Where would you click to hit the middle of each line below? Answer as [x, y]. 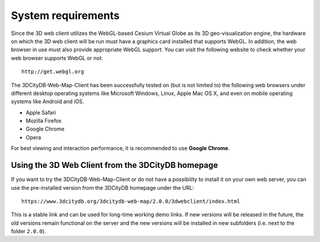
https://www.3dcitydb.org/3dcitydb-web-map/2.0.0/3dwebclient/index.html [131, 201]
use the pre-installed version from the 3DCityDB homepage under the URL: [103, 187]
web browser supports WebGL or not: [57, 58]
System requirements [65, 15]
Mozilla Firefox [44, 121]
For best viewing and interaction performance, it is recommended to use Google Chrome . [120, 148]
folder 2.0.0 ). [28, 231]
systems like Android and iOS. [47, 101]
